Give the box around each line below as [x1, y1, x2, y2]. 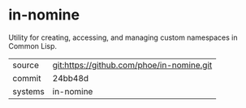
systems [12, 85, 45, 97]
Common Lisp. [8, 41, 58, 50]
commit [12, 72, 41, 84]
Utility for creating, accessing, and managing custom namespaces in [8, 32, 238, 42]
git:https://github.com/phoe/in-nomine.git [52, 59, 213, 71]
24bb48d [52, 72, 89, 84]
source [12, 59, 39, 71]
